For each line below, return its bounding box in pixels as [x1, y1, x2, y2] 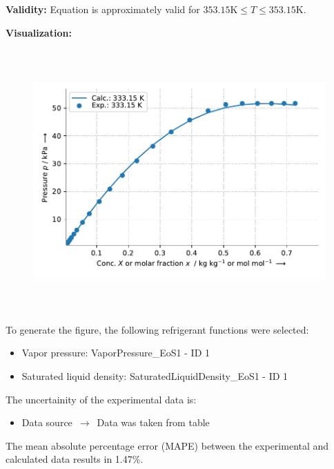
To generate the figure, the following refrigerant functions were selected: [6, 322, 309, 336]
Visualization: [6, 25, 72, 39]
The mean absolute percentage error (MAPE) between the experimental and [6, 438, 329, 452]
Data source [21, 415, 72, 430]
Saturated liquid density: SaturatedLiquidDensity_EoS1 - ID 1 [21, 368, 288, 383]
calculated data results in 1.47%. [6, 452, 144, 466]
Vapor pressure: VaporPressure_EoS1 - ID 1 [21, 345, 210, 360]
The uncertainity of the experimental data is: [6, 392, 197, 406]
